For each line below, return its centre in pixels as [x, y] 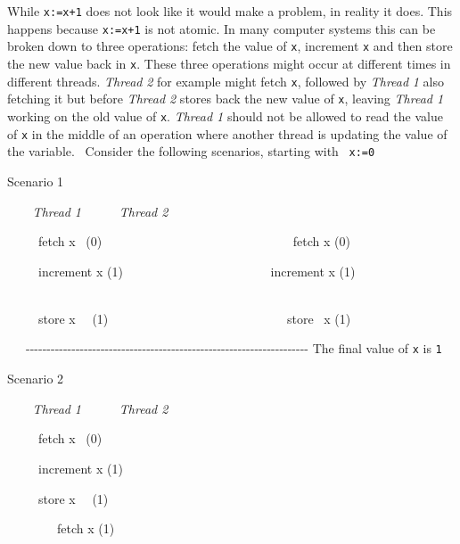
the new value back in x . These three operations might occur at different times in [229, 63]
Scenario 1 [36, 181]
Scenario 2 [36, 379]
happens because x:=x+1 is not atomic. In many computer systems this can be [222, 28]
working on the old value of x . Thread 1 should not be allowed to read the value [225, 115]
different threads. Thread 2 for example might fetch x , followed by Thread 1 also [226, 81]
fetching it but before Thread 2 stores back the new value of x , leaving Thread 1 [226, 99]
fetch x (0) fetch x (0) [194, 241]
